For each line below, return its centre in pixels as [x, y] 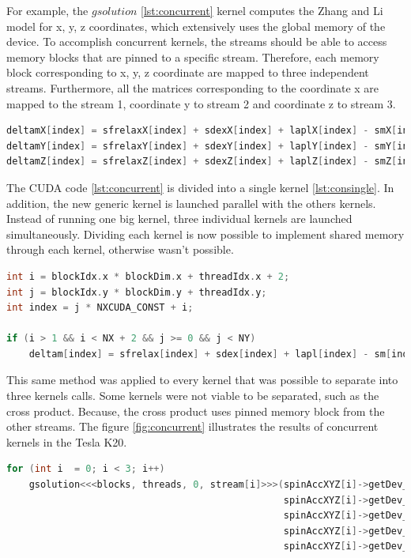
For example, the [47, 10]
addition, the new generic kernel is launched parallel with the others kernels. [191, 203]
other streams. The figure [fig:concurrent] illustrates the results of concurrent [192, 426]
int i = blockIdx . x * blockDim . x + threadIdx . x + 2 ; [148, 276]
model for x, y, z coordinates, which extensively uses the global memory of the [196, 26]
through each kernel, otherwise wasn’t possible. [120, 249]
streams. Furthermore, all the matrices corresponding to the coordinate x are [193, 87]
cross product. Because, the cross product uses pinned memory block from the [196, 411]
